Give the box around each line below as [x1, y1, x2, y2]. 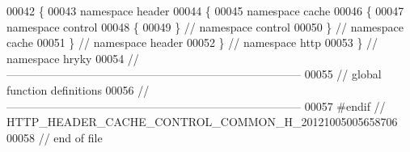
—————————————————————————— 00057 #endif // [6, 97, 386, 114]
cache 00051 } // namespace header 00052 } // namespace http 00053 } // [6, 34, 378, 51]
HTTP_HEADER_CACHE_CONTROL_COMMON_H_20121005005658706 [6, 113, 398, 130]
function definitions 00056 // [6, 81, 150, 98]
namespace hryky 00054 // [6, 49, 139, 66]
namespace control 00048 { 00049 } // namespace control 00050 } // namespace [6, 18, 404, 35]
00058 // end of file [6, 129, 103, 146]
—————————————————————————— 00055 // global [6, 65, 382, 82]
